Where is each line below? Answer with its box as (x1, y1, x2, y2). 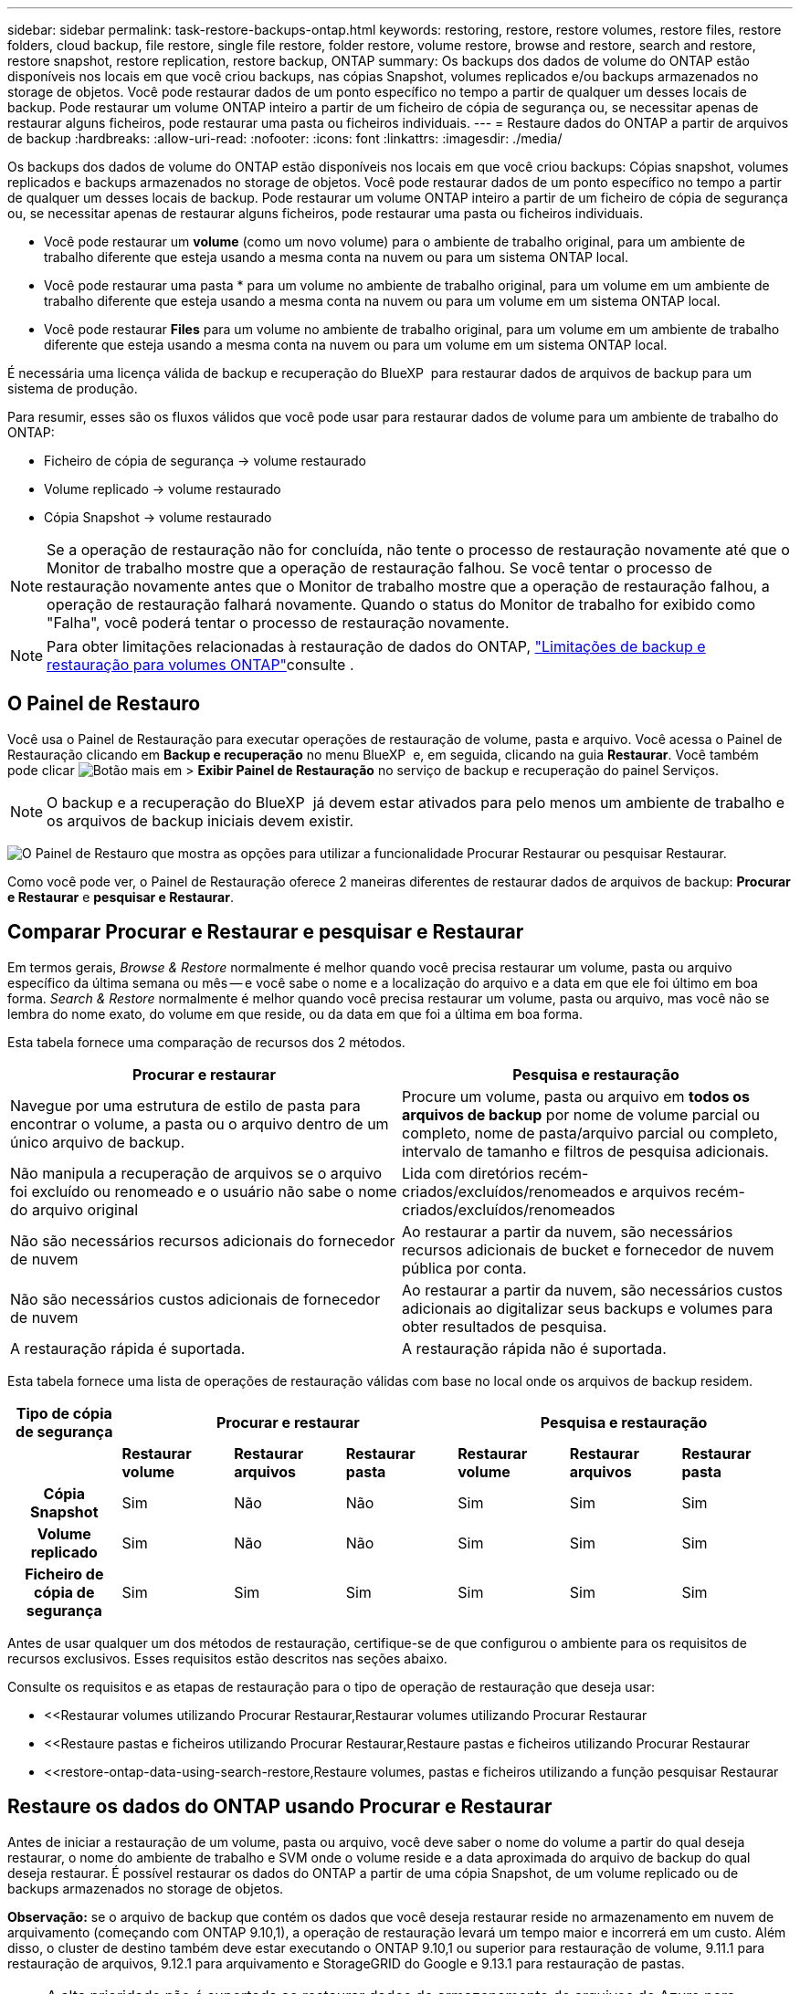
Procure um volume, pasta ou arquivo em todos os (402, 1086, 750, 1106)
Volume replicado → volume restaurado (44, 481, 281, 497)
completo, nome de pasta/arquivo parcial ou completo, (402, 1123, 778, 1142)
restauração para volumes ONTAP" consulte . (47, 656, 354, 674)
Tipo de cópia (16, 1403, 112, 1422)
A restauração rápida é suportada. (10, 1338, 246, 1358)
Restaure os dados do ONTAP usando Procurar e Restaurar (7, 1795, 553, 1819)
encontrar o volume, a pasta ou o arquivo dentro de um (10, 1114, 389, 1133)
